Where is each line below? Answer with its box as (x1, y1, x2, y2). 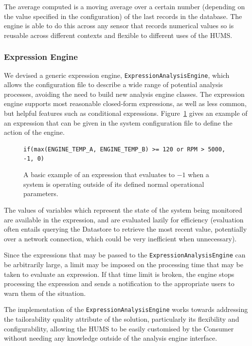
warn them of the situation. (4, 288, 86, 298)
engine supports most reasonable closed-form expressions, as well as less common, (4, 98, 247, 109)
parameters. (23, 188, 58, 199)
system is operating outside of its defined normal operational (23, 179, 204, 189)
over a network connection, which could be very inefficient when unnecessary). (4, 233, 237, 243)
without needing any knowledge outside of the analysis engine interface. (4, 333, 217, 343)
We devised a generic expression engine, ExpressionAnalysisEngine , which (4, 70, 230, 80)
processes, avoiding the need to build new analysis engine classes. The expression (4, 89, 245, 99)
